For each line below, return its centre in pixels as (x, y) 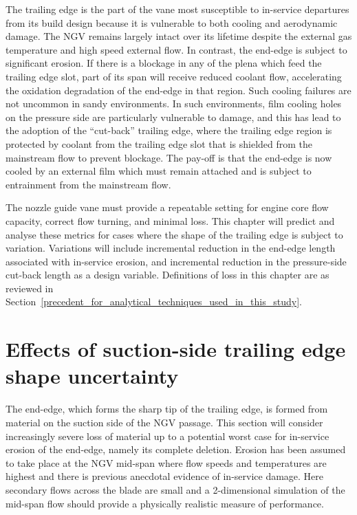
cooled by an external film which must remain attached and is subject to (159, 171)
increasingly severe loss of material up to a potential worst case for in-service (167, 436)
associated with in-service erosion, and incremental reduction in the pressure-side (176, 261)
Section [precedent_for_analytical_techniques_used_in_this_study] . (154, 302)
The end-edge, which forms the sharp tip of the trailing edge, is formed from (167, 409)
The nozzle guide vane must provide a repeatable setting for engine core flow (167, 207)
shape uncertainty (92, 376)
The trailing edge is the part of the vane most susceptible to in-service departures (177, 9)
